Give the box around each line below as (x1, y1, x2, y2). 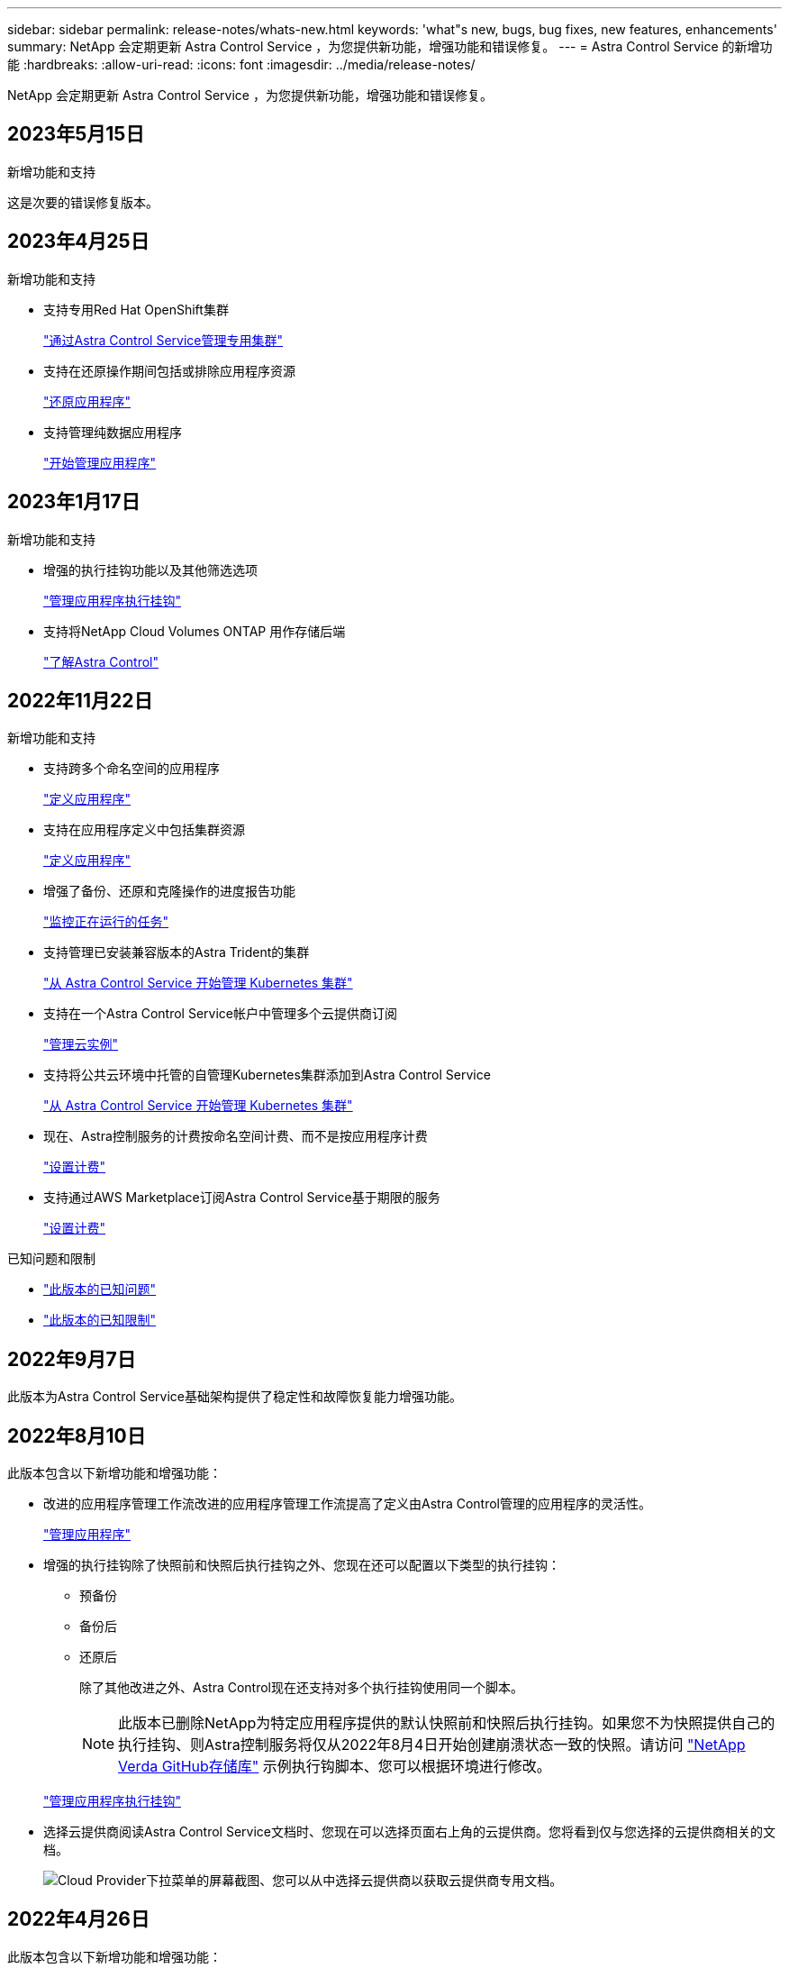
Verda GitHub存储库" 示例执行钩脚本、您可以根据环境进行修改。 (118, 1757, 551, 1776)
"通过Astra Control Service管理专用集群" (43, 332, 284, 348)
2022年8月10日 (7, 1424, 146, 1447)
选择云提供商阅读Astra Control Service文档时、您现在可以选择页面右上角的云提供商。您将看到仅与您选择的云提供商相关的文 (43, 1824, 775, 1840)
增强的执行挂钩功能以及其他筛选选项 (43, 561, 258, 578)
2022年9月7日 (7, 1347, 136, 1371)
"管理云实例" (43, 1036, 119, 1052)
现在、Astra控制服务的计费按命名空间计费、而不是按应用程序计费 (43, 1128, 428, 1144)
